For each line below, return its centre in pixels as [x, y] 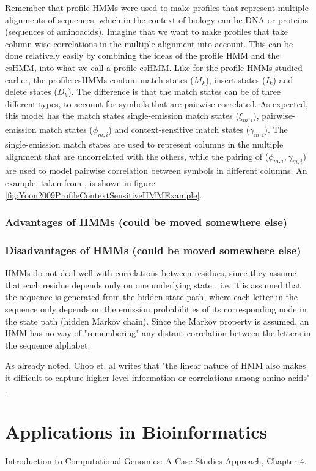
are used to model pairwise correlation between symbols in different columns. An [156, 171]
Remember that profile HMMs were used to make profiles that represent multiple [157, 7]
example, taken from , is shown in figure [80, 182]
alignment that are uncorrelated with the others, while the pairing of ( [137, 156]
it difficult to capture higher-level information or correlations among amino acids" [158, 377]
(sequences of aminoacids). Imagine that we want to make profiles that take [147, 32]
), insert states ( [236, 79]
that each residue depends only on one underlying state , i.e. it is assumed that [153, 284]
